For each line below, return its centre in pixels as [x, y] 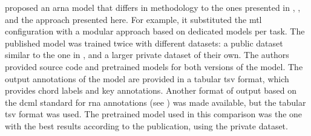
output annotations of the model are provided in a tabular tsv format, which [147, 78]
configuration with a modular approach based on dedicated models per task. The [155, 31]
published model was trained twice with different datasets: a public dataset [144, 43]
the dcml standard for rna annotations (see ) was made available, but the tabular [155, 102]
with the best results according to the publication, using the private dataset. [146, 125]
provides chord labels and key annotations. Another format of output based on [151, 90]
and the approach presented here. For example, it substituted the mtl [133, 19]
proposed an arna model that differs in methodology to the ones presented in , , [153, 7]
